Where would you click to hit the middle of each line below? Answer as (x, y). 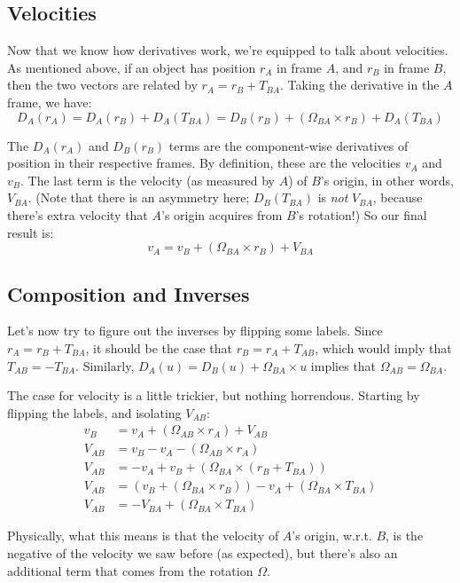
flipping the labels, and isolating (94, 412)
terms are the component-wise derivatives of (288, 145)
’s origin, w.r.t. (332, 536)
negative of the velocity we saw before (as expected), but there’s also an (203, 553)
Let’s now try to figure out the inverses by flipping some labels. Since (195, 331)
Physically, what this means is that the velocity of (143, 536)
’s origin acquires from (222, 214)
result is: (31, 232)
